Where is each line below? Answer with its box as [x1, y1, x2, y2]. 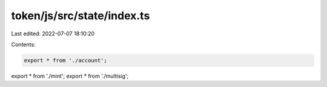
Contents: [11, 41, 36, 48]
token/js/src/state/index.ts [11, 9, 150, 22]
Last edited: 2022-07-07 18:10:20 [11, 30, 95, 37]
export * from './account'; [24, 57, 107, 64]
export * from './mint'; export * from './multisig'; [11, 72, 129, 79]
